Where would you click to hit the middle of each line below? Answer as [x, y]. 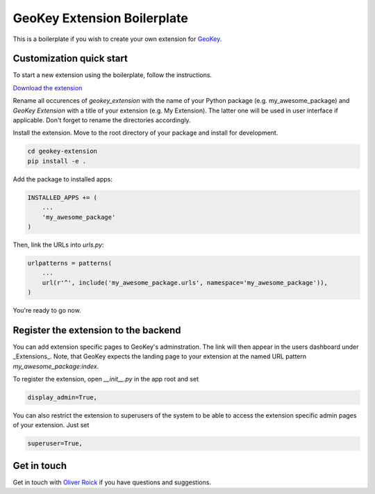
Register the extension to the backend [97, 330]
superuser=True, [55, 444]
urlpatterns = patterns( [70, 263]
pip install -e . [57, 161]
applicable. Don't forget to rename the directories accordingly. [102, 120]
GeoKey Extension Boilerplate [101, 18]
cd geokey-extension [62, 151]
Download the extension [48, 88]
